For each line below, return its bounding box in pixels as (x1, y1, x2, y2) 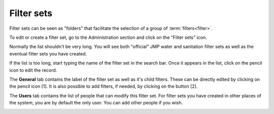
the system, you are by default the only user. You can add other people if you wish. (9, 100, 183, 106)
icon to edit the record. (9, 67, 57, 73)
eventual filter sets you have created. (9, 50, 87, 56)
